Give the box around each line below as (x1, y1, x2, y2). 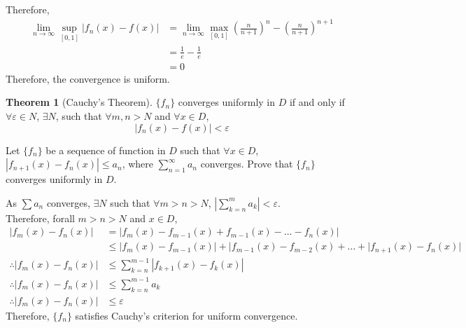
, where (122, 156, 154, 171)
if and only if (289, 95, 345, 109)
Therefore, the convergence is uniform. (6, 71, 170, 86)
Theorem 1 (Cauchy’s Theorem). (6, 95, 153, 109)
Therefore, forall (6, 210, 75, 225)
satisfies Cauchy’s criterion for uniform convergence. (75, 308, 298, 322)
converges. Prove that (200, 156, 293, 171)
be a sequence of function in (45, 142, 166, 157)
